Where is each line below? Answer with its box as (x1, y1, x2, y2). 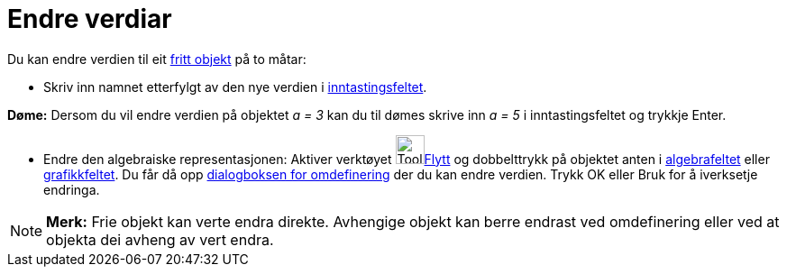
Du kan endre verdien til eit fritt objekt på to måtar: (7, 50, 307, 67)
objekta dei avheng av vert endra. (46, 230, 274, 249)
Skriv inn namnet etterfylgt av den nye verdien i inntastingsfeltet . (43, 78, 427, 95)
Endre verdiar (7, 4, 172, 34)
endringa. (43, 181, 100, 197)
